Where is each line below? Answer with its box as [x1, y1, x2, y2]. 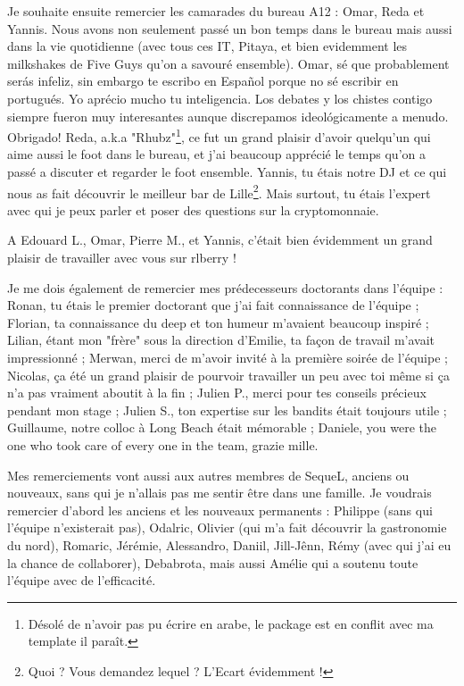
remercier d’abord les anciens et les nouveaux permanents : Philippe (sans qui [7, 500, 433, 519]
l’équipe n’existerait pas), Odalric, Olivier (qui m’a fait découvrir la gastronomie [7, 518, 447, 537]
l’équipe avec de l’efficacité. [7, 571, 156, 590]
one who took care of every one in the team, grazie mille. [7, 435, 319, 454]
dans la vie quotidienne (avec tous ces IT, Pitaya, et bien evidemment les [7, 37, 408, 55]
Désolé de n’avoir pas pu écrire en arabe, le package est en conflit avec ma [28, 614, 434, 632]
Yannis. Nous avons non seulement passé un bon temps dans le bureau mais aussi [7, 19, 452, 38]
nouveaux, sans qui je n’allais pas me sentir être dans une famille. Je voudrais [7, 483, 432, 502]
